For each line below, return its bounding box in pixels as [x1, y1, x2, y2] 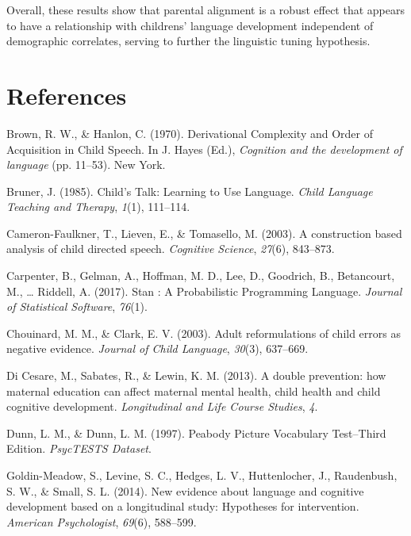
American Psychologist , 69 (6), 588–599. [6, 513, 197, 530]
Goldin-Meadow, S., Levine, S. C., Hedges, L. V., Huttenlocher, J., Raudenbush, [6, 467, 398, 483]
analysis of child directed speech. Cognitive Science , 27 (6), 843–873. [6, 240, 335, 257]
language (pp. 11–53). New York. [6, 156, 166, 173]
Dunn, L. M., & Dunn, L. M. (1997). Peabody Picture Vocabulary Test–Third [6, 424, 386, 441]
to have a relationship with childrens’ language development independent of [6, 17, 374, 33]
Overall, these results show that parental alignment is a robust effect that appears [6, 2, 405, 17]
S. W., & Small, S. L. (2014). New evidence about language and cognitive [6, 482, 364, 499]
